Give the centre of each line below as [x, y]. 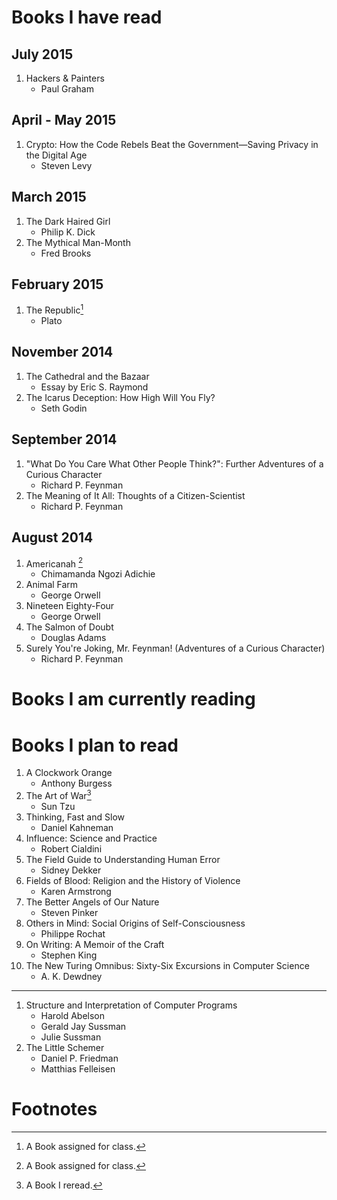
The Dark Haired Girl [68, 221]
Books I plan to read [95, 745]
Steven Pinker [69, 912]
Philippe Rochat [73, 933]
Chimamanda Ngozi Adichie [98, 574]
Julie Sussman [71, 1037]
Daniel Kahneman [77, 827]
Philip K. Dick [68, 232]
